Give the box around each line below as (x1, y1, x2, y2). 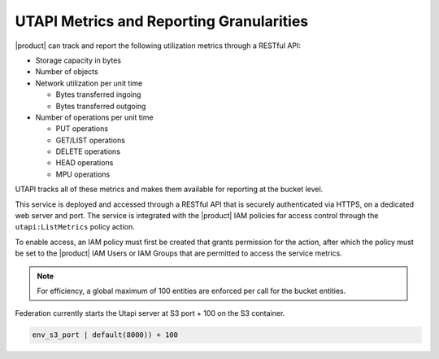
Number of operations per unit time (35, 112, 154, 122)
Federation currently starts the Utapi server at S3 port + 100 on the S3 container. (15, 309, 285, 318)
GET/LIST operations (55, 135, 126, 145)
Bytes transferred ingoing (55, 90, 141, 99)
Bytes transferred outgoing (55, 101, 146, 111)
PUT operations (55, 124, 109, 134)
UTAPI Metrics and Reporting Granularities (15, 12, 309, 30)
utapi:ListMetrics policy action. (15, 222, 136, 232)
